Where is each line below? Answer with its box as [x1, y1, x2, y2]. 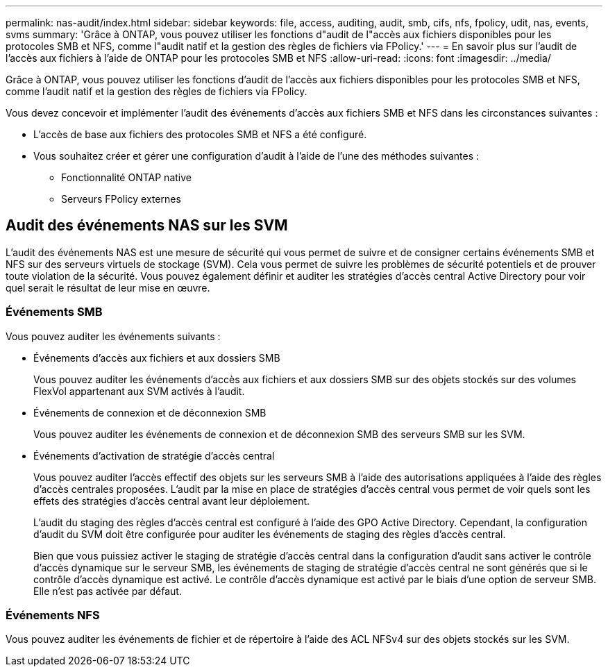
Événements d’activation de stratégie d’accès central [33, 449, 275, 462]
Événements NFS [6, 607, 100, 622]
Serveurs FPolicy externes [61, 193, 181, 205]
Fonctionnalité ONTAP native [61, 171, 192, 183]
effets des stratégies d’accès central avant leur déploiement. [33, 494, 310, 507]
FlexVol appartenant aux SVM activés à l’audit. [33, 385, 245, 397]
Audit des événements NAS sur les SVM [6, 217, 288, 235]
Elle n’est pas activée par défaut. [33, 585, 182, 597]
